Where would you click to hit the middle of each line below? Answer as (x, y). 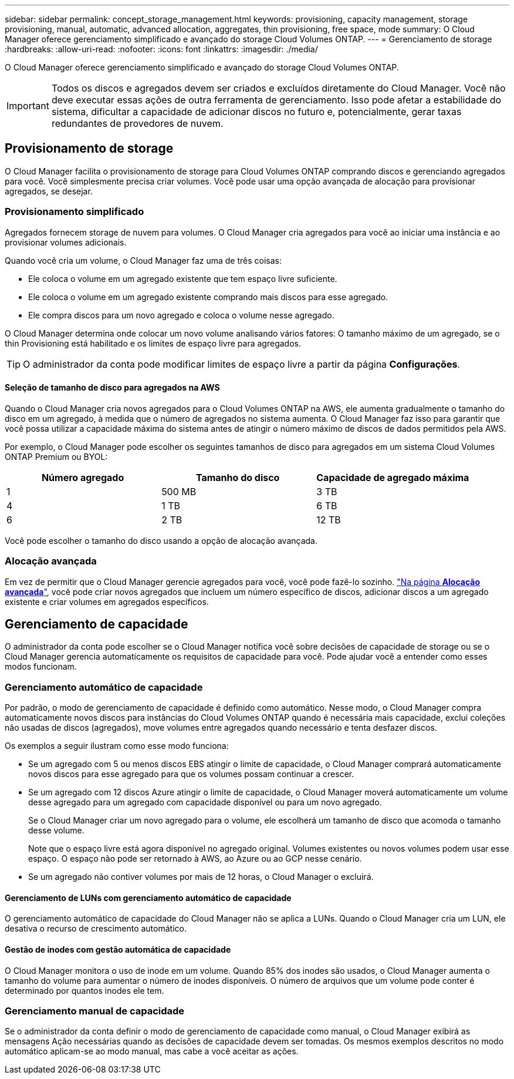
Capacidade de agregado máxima (393, 477)
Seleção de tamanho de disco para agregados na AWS (112, 388)
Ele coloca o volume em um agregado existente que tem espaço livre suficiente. (183, 278)
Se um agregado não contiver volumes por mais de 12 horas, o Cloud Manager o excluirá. (201, 877)
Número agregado (83, 477)
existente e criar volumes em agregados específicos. (107, 601)
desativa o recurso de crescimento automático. (96, 929)
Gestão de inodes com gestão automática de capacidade (118, 949)
